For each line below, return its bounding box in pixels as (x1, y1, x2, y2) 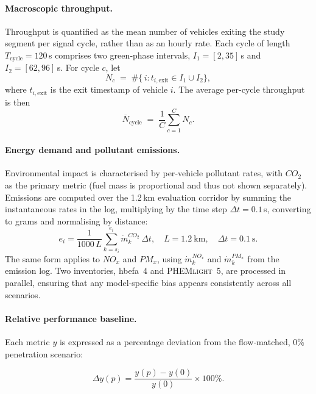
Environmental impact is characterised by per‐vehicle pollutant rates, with (5, 167, 283, 179)
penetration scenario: (5, 347, 83, 360)
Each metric (5, 335, 50, 348)
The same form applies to (5, 252, 100, 265)
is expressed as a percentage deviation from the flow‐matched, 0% (59, 335, 305, 348)
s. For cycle (57, 61, 99, 74)
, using (157, 252, 182, 265)
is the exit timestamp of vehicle (50, 83, 168, 96)
